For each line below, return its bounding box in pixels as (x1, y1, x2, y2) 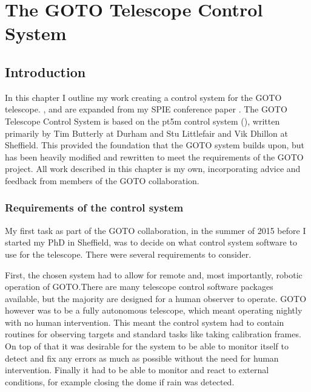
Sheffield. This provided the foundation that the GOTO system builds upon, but (5, 139, 305, 151)
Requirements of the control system (5, 200, 184, 215)
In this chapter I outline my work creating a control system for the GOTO (5, 91, 282, 103)
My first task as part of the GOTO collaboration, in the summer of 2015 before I (5, 224, 306, 236)
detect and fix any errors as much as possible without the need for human (5, 351, 279, 364)
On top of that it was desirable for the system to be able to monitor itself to (5, 340, 289, 352)
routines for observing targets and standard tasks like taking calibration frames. (5, 328, 301, 340)
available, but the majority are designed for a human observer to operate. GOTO (5, 292, 307, 304)
